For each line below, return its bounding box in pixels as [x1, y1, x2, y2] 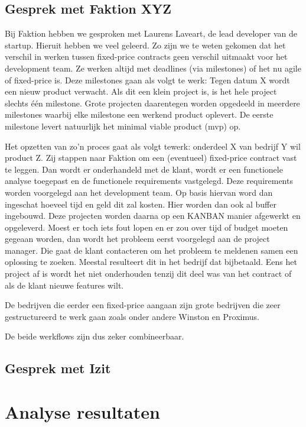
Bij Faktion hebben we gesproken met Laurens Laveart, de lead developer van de [5, 27, 297, 40]
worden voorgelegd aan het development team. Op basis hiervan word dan [5, 186, 273, 198]
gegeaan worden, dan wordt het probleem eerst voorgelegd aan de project [5, 232, 270, 245]
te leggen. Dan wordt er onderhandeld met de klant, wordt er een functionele [5, 163, 283, 175]
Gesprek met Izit [5, 359, 111, 377]
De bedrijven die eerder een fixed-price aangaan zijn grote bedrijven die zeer [5, 299, 281, 311]
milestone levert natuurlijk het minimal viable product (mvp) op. [5, 119, 241, 132]
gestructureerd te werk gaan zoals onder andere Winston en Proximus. [5, 310, 259, 322]
